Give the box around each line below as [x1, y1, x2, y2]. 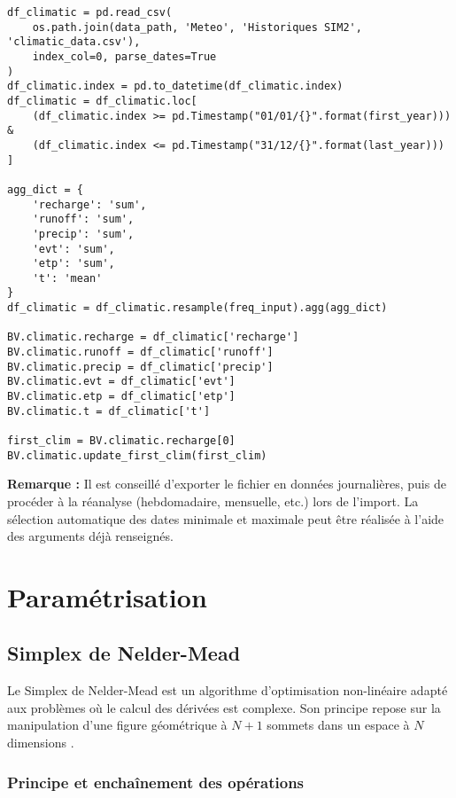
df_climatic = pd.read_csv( [7, 6, 173, 19]
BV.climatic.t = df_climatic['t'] [7, 404, 211, 418]
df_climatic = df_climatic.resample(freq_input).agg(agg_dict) [7, 301, 388, 315]
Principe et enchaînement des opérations [7, 771, 305, 793]
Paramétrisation [7, 578, 207, 614]
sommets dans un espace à [267, 716, 410, 734]
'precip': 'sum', [32, 227, 135, 240]
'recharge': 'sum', [32, 198, 147, 211]
